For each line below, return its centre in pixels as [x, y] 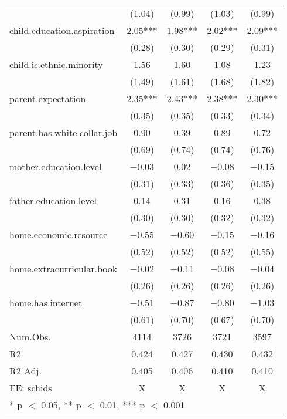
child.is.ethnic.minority [56, 64]
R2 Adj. [25, 371]
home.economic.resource [59, 234]
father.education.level [53, 200]
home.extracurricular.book [64, 268]
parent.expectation [48, 98]
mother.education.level [56, 166]
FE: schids [31, 388]
